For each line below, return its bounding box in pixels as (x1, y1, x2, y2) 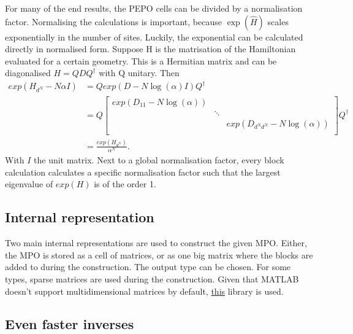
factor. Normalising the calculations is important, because (5, 15, 222, 28)
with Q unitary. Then (99, 66, 180, 79)
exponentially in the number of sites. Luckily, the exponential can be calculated (5, 30, 303, 43)
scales (267, 15, 289, 28)
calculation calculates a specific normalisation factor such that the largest (5, 165, 281, 178)
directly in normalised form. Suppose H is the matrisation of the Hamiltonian (5, 42, 296, 55)
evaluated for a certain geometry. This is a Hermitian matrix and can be (5, 54, 277, 67)
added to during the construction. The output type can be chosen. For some (5, 260, 291, 273)
